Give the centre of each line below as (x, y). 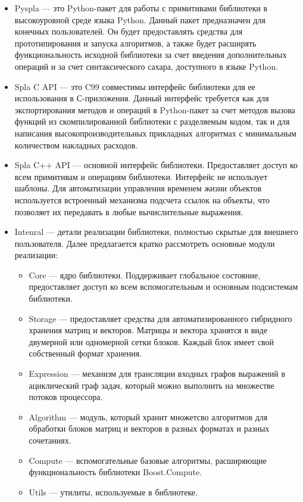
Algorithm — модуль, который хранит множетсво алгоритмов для (148, 416)
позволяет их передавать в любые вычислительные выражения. (129, 211)
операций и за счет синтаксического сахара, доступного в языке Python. (146, 66)
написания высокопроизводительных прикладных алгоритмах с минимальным (155, 133)
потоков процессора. (66, 397)
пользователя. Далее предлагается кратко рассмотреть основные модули (145, 243)
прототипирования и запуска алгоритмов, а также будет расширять (135, 43)
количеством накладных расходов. (76, 145)
